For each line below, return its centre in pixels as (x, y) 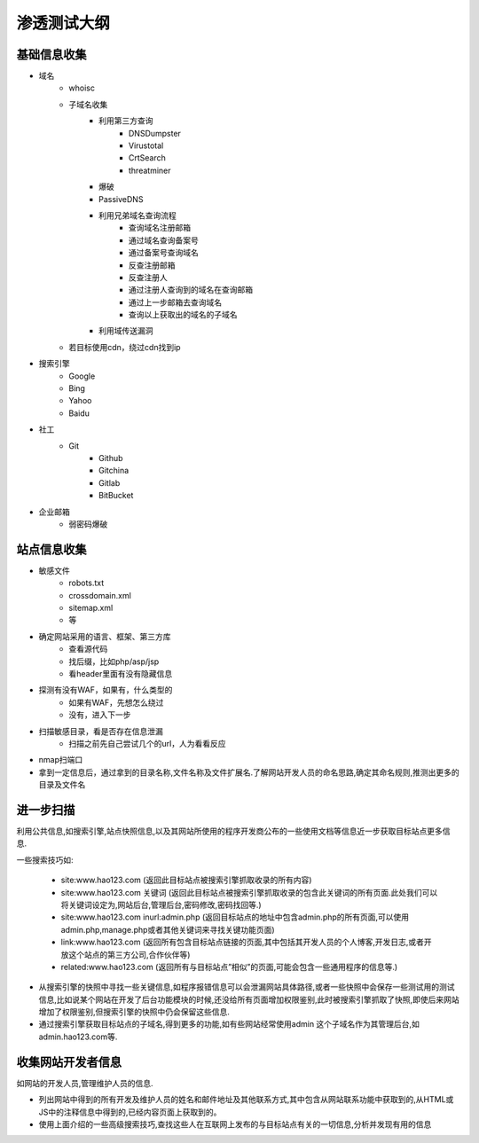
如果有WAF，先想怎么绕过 (116, 702)
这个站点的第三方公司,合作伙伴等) (129, 954)
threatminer (150, 170)
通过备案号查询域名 (164, 253)
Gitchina (114, 471)
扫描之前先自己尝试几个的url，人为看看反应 (147, 743)
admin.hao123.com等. (78, 1037)
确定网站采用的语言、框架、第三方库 (105, 636)
